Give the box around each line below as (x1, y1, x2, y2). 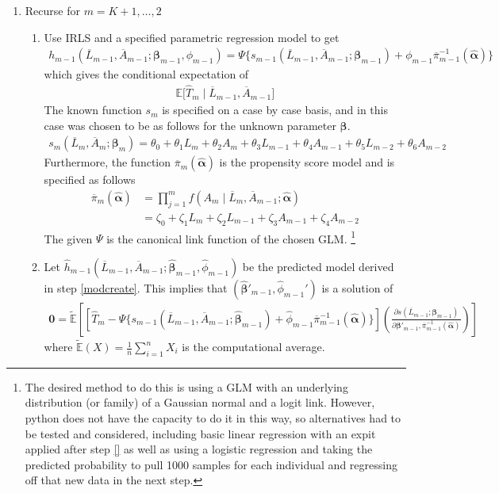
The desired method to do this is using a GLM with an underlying (25, 378, 348, 395)
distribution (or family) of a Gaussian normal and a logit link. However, (25, 394, 375, 411)
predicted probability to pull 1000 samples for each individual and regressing (25, 456, 397, 472)
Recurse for (25, 2, 80, 18)
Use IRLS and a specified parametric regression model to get (44, 29, 340, 45)
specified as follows (44, 171, 136, 188)
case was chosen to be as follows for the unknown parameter (44, 117, 336, 133)
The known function (44, 101, 142, 118)
